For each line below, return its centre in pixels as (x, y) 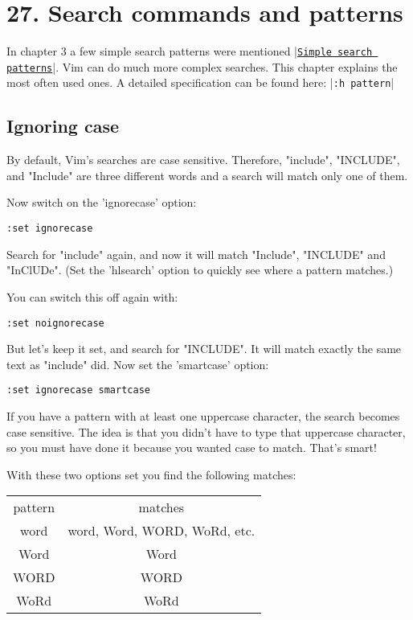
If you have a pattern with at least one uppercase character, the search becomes (203, 416)
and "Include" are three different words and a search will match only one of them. (207, 175)
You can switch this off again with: (92, 296)
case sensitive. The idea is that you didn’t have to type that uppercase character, (206, 431)
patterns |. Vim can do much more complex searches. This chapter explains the (202, 66)
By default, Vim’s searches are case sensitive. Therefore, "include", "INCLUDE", (203, 160)
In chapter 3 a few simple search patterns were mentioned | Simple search (190, 51)
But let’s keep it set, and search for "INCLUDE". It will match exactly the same (204, 349)
